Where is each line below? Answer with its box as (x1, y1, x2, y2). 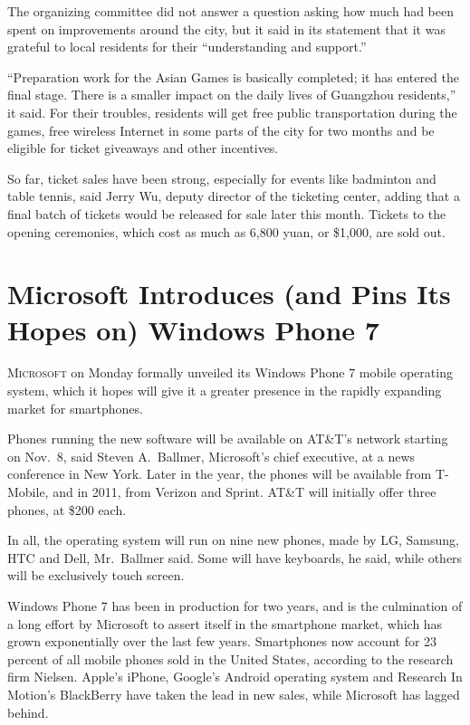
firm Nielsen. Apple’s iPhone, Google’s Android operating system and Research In (7, 667, 463, 686)
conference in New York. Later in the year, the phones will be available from (7, 464, 432, 483)
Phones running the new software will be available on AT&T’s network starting (7, 429, 448, 448)
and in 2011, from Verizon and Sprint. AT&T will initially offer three (53, 482, 436, 501)
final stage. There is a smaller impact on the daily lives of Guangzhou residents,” (7, 85, 456, 104)
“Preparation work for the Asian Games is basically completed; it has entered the (7, 67, 460, 86)
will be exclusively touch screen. (7, 566, 185, 585)
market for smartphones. (7, 398, 143, 417)
